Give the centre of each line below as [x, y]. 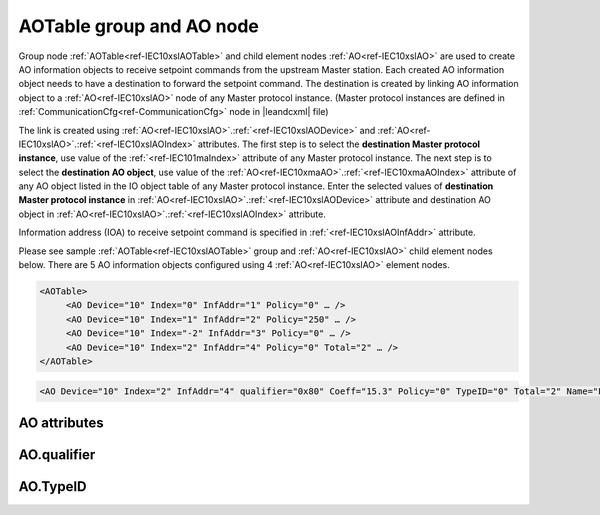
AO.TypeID [52, 486]
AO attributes [61, 422]
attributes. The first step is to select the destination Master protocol [338, 144]
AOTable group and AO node [138, 26]
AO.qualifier [57, 454]
